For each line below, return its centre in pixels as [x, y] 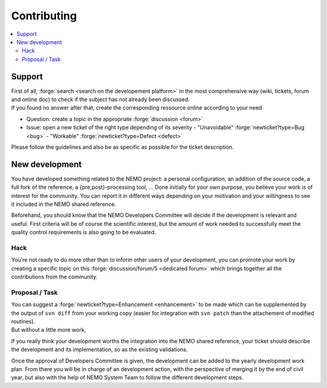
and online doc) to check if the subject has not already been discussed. [101, 99]
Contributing [44, 16]
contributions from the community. [54, 277]
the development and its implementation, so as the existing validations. [99, 350]
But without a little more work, [48, 330]
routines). [23, 321]
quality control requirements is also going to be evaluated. [84, 232]
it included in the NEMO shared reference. [64, 204]
